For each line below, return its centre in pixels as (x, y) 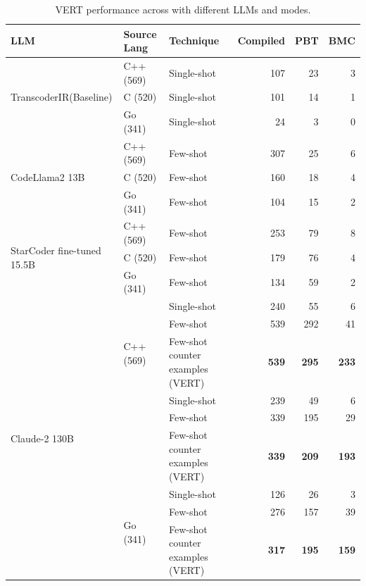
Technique (194, 40)
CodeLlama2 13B (48, 177)
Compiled (261, 40)
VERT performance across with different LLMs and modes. (183, 9)
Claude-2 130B (43, 438)
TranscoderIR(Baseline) (62, 97)
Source (140, 33)
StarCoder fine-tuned (56, 250)
